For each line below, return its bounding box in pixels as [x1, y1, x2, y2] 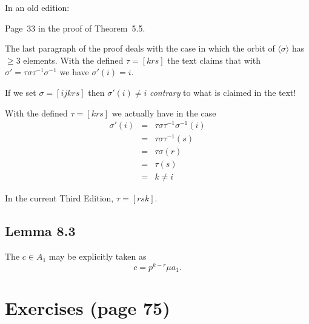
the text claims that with [167, 53, 261, 66]
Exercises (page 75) [5, 295, 170, 320]
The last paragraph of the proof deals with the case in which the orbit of [5, 42, 275, 55]
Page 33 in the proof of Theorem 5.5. [5, 21, 145, 34]
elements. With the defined [23, 53, 124, 66]
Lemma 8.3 [5, 221, 76, 240]
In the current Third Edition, [5, 192, 114, 204]
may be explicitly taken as [48, 250, 147, 263]
